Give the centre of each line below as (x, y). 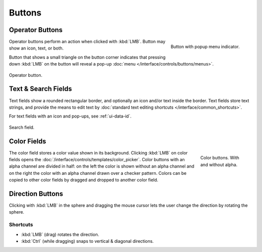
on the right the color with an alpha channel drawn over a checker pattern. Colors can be (98, 173)
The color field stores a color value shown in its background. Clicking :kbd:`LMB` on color (98, 152)
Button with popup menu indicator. (205, 47)
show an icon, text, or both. (36, 48)
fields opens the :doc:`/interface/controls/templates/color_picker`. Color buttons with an (97, 160)
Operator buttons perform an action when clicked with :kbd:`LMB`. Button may (87, 42)
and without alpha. (219, 165)
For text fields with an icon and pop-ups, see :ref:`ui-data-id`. (70, 116)
